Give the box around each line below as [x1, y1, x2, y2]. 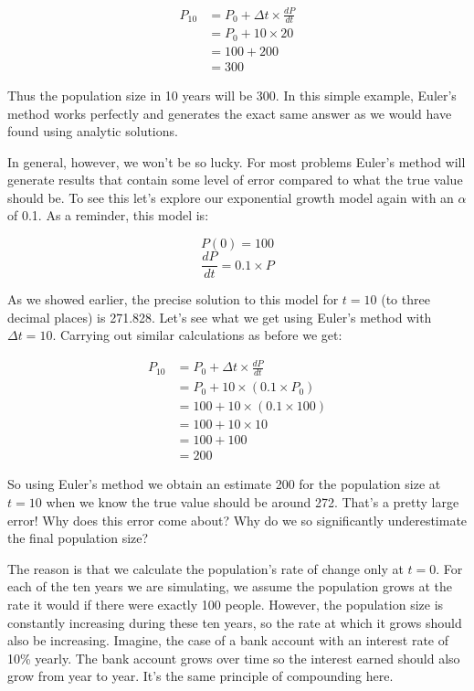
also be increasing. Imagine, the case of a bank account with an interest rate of [7, 631, 448, 650]
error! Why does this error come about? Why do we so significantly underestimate [7, 510, 468, 529]
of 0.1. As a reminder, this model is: [7, 206, 209, 225]
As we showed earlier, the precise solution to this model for [7, 290, 339, 309]
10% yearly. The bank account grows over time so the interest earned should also [7, 648, 460, 667]
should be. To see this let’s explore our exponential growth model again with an [7, 187, 454, 207]
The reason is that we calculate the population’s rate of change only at [7, 558, 404, 578]
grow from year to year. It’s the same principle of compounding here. [7, 666, 394, 686]
